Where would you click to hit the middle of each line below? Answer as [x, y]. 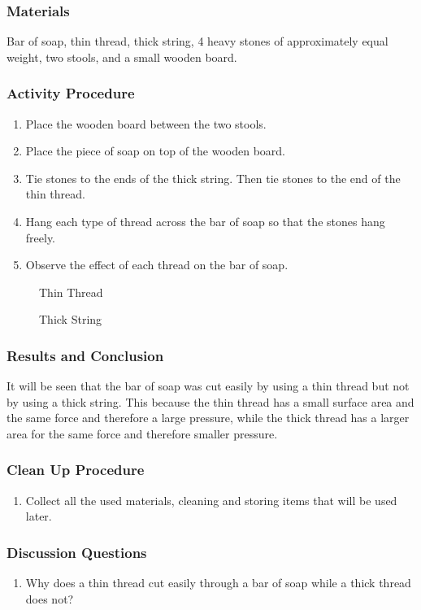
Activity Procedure [71, 93]
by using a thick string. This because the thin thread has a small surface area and [210, 401]
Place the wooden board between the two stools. [146, 123]
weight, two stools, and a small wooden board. [122, 57]
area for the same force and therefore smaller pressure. [142, 433]
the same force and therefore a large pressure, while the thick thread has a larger [208, 418]
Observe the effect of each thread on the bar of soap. [157, 265]
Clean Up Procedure [76, 470]
